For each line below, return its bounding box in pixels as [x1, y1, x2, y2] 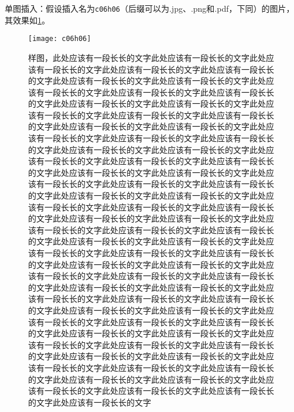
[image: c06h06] [28, 35, 91, 43]
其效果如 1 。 [5, 13, 50, 26]
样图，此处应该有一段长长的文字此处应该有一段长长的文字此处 [28, 51, 266, 63]
